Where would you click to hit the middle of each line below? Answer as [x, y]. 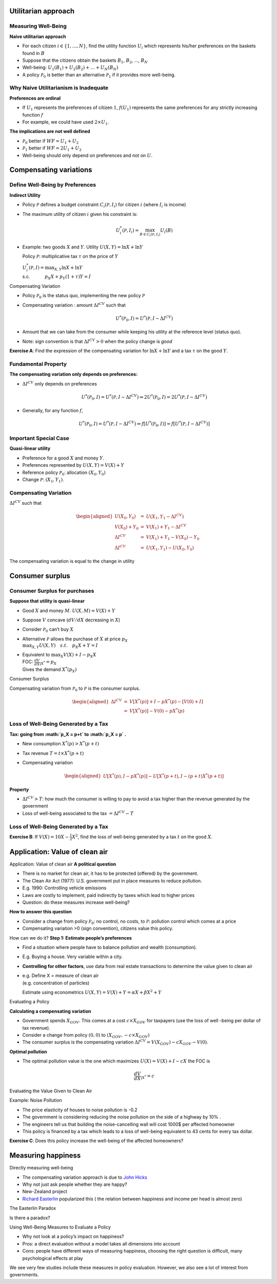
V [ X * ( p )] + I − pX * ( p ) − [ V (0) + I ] [166, 701]
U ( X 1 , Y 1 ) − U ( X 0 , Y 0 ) [170, 548]
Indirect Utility [25, 195]
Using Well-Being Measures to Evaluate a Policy [60, 1227]
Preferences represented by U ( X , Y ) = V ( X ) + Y [73, 465]
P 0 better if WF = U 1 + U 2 [51, 141]
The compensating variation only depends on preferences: [74, 374]
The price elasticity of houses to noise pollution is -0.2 [80, 1110]
